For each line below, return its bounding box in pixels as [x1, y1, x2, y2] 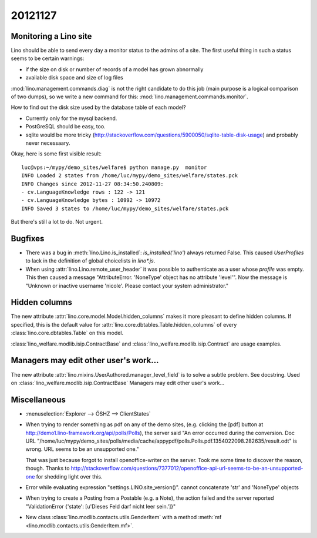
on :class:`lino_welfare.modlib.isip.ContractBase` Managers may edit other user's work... [11, 379, 225, 386]
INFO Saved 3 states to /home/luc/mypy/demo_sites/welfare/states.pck [21, 205, 229, 212]
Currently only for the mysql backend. [25, 115, 117, 122]
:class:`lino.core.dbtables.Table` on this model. [11, 330, 123, 337]
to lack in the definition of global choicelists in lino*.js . [25, 257, 156, 264]
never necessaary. [25, 139, 70, 147]
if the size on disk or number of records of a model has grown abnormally [25, 65, 204, 73]
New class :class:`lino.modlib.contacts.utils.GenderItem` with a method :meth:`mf [25, 514, 222, 521]
